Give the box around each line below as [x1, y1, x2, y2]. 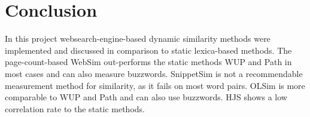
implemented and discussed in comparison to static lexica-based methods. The [5, 44, 292, 56]
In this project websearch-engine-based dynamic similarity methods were [5, 32, 271, 45]
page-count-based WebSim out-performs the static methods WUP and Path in [5, 56, 292, 68]
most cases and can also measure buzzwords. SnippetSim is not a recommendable [5, 67, 303, 79]
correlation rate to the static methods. [5, 102, 145, 115]
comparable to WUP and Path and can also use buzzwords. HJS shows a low [5, 91, 287, 103]
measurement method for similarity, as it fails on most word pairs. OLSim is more [5, 79, 305, 91]
